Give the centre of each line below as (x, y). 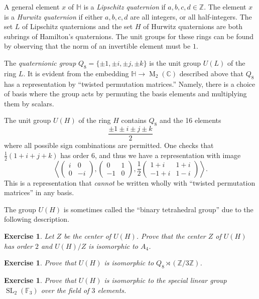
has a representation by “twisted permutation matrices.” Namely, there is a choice (130, 84)
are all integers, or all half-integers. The (191, 16)
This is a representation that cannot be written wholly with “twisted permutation (130, 182)
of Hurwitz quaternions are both (193, 26)
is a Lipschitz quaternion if (124, 7)
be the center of (88, 236)
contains (134, 120)
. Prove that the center (171, 236)
